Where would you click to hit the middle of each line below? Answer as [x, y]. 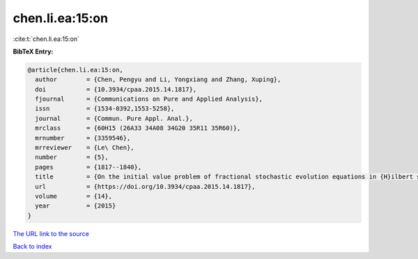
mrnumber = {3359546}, [83, 138]
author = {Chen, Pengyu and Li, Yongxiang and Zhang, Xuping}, [158, 80]
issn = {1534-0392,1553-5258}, [105, 109]
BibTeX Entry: [33, 51]
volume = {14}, [74, 196]
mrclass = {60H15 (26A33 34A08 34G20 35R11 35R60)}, [138, 128]
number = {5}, [72, 157]
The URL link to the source [51, 233]
